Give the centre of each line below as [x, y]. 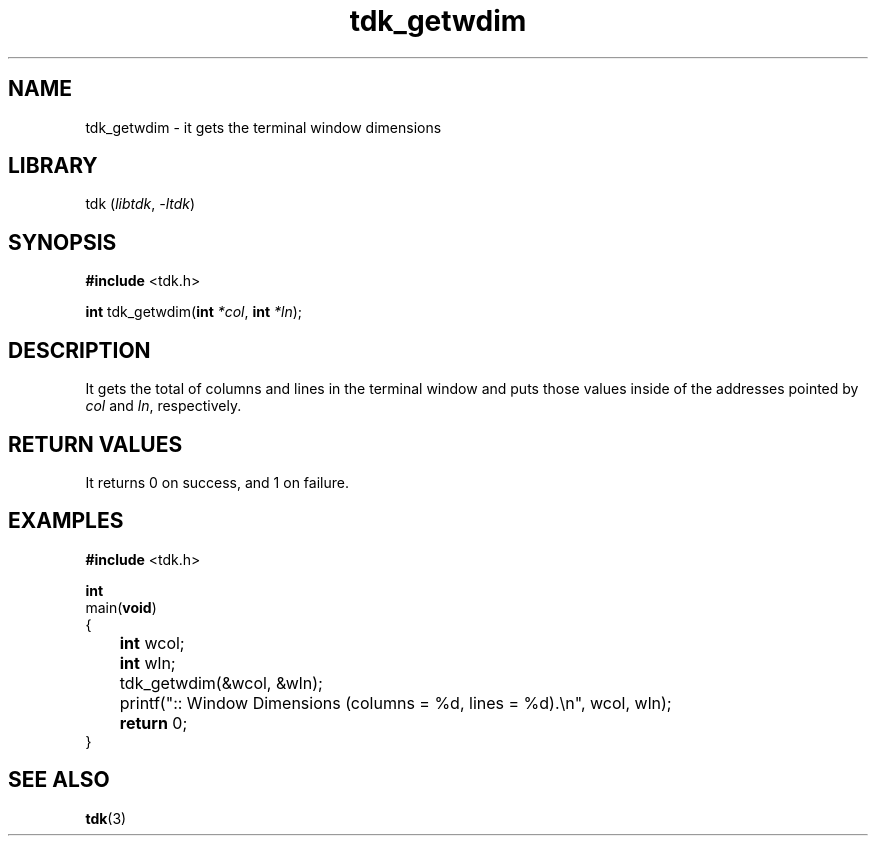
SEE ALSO [59, 780]
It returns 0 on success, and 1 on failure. [217, 482]
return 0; [153, 722]
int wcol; [152, 642]
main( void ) [121, 607]
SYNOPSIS [62, 242]
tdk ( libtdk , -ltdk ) [140, 204]
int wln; [147, 662]
